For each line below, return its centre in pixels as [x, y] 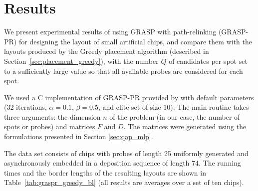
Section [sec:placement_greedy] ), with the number [81, 61]
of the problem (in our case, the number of [175, 116]
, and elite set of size [129, 107]
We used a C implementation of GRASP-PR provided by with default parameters [129, 97]
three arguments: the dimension [52, 116]
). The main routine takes [210, 107]
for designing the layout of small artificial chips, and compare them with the [135, 41]
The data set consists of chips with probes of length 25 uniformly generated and [126, 153]
